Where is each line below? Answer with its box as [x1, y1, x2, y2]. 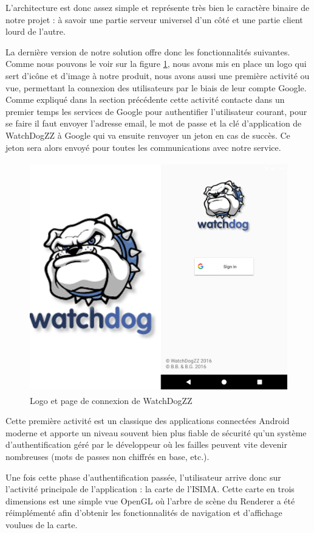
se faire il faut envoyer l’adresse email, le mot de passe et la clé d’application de [5, 117, 302, 130]
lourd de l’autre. [5, 25, 66, 38]
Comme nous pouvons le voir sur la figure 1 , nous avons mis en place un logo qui [5, 57, 307, 70]
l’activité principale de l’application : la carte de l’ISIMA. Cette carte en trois [5, 482, 295, 495]
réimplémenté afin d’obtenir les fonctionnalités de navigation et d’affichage [5, 506, 282, 519]
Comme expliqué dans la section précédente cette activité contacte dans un [5, 93, 285, 106]
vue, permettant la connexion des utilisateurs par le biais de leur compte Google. [5, 81, 307, 94]
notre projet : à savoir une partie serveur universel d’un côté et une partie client [5, 13, 303, 26]
